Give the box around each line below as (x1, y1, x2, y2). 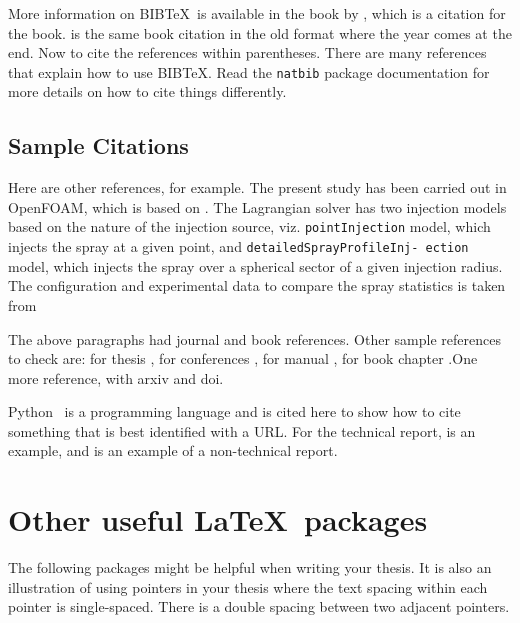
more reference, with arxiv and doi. (8, 367, 224, 388)
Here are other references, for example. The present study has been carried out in (8, 177, 507, 198)
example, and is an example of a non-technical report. (8, 440, 338, 461)
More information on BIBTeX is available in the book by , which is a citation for (8, 3, 506, 23)
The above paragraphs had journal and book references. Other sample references (8, 328, 501, 349)
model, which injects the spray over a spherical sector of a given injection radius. (8, 255, 503, 276)
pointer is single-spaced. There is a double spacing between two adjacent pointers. (8, 596, 510, 617)
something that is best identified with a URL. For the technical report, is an (8, 420, 476, 441)
